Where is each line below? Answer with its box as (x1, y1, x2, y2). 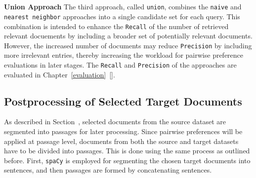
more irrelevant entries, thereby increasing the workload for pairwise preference (4, 50, 244, 60)
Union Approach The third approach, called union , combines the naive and (4, 1, 242, 12)
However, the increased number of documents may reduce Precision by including (4, 40, 252, 50)
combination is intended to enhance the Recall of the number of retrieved (4, 21, 229, 31)
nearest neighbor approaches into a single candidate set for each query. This (4, 11, 240, 21)
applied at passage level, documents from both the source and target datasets (4, 136, 239, 146)
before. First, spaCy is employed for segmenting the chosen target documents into (4, 155, 251, 165)
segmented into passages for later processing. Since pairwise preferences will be (4, 126, 243, 137)
